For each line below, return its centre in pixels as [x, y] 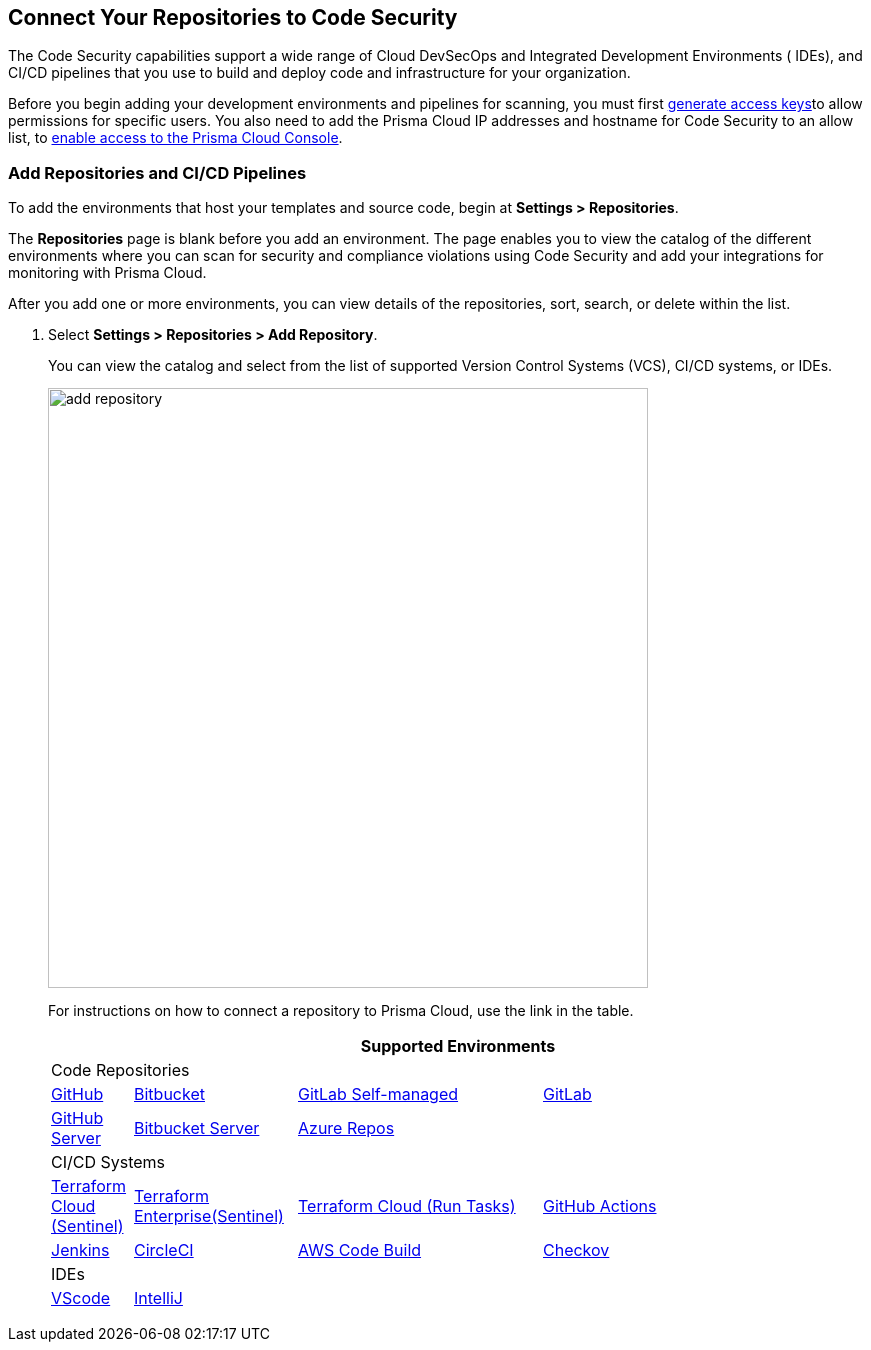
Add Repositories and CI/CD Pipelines [157, 172]
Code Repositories [120, 1070]
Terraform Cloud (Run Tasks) [407, 1206]
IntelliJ [158, 1298]
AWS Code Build [360, 1250]
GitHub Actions [600, 1206]
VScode [81, 1298]
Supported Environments [458, 1046]
